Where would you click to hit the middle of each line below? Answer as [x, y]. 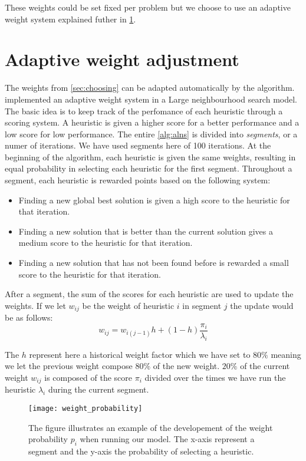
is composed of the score [88, 377]
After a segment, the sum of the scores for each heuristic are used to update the [149, 294]
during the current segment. [98, 389]
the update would [262, 305]
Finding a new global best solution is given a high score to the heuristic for [154, 200]
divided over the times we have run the [215, 377]
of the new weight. [186, 366]
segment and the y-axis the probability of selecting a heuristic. [141, 451]
